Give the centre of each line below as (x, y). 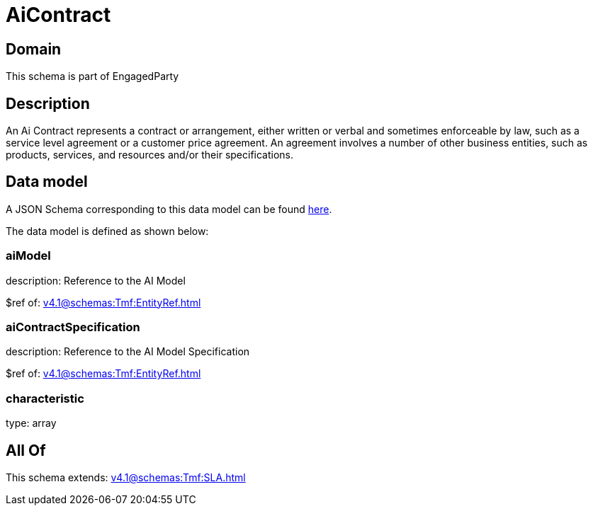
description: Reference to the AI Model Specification (128, 352)
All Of (26, 450)
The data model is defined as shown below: (107, 231)
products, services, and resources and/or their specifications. (150, 155)
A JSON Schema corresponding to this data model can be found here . (169, 209)
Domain (34, 49)
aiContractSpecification (73, 327)
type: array (31, 423)
